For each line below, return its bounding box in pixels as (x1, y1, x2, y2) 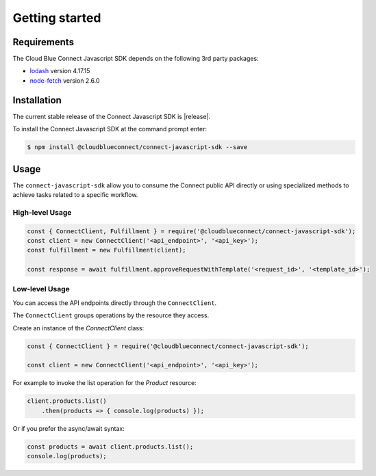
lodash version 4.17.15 (29, 67, 90, 75)
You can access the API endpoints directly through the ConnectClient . (12, 298, 217, 307)
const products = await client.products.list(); (27, 442, 194, 451)
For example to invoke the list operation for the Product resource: (12, 379, 197, 387)
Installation (12, 94, 62, 106)
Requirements (12, 36, 75, 48)
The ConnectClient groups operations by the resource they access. (12, 311, 210, 319)
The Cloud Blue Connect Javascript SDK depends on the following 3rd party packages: (12, 55, 260, 63)
